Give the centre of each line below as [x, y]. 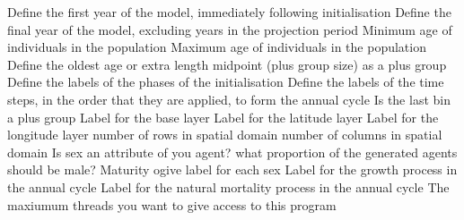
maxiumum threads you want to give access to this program [172, 204]
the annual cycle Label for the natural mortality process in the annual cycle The [228, 186]
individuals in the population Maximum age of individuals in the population [217, 47]
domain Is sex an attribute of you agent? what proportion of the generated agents [232, 152]
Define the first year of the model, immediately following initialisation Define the [229, 12]
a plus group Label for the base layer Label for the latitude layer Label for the [223, 117]
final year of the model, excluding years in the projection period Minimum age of [230, 29]
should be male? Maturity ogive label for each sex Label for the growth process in [232, 169]
